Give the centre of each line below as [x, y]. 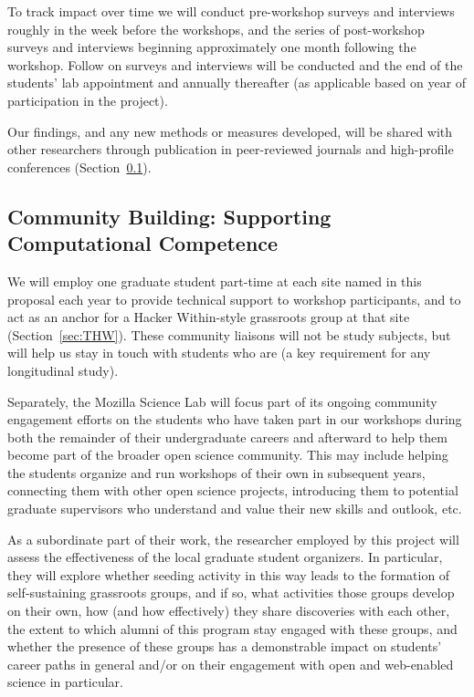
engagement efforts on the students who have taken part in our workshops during [235, 419]
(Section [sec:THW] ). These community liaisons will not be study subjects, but [229, 334]
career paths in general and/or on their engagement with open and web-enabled [231, 664]
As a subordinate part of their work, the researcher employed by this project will [233, 539]
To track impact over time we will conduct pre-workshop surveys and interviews [231, 11]
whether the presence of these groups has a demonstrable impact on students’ [225, 646]
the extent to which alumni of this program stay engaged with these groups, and [232, 628]
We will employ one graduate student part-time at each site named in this [215, 281]
